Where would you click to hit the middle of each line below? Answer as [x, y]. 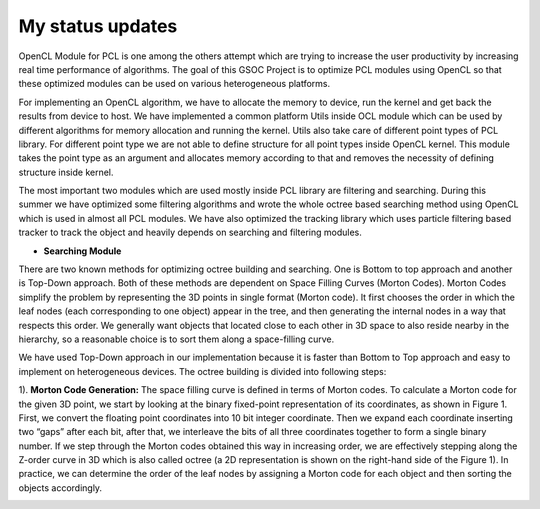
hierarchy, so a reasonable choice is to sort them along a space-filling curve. [176, 339]
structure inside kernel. [66, 172]
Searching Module [82, 251]
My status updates [98, 26]
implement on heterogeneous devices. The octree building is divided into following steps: [202, 371]
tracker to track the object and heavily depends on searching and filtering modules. [190, 232]
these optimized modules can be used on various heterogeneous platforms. [174, 84]
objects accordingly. [60, 487]
